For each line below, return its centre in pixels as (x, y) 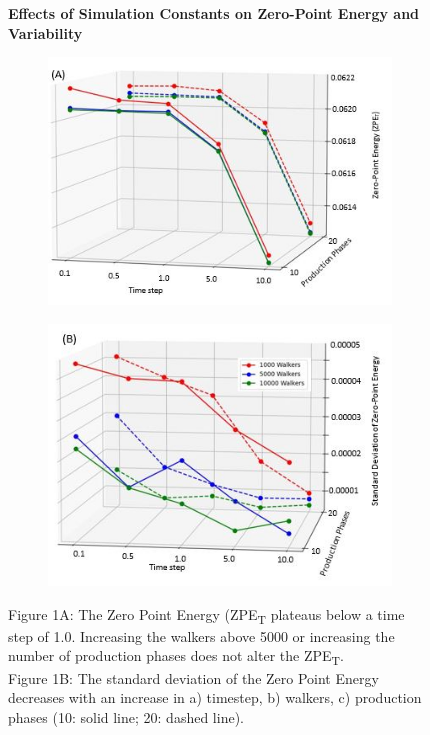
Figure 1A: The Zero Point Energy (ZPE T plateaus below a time (206, 615)
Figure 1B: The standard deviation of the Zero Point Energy (193, 677)
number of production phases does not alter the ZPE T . (176, 657)
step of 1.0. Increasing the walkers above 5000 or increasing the (201, 635)
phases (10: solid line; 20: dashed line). (126, 716)
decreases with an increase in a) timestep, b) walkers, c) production (215, 697)
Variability (45, 32)
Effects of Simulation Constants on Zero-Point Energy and (214, 13)
